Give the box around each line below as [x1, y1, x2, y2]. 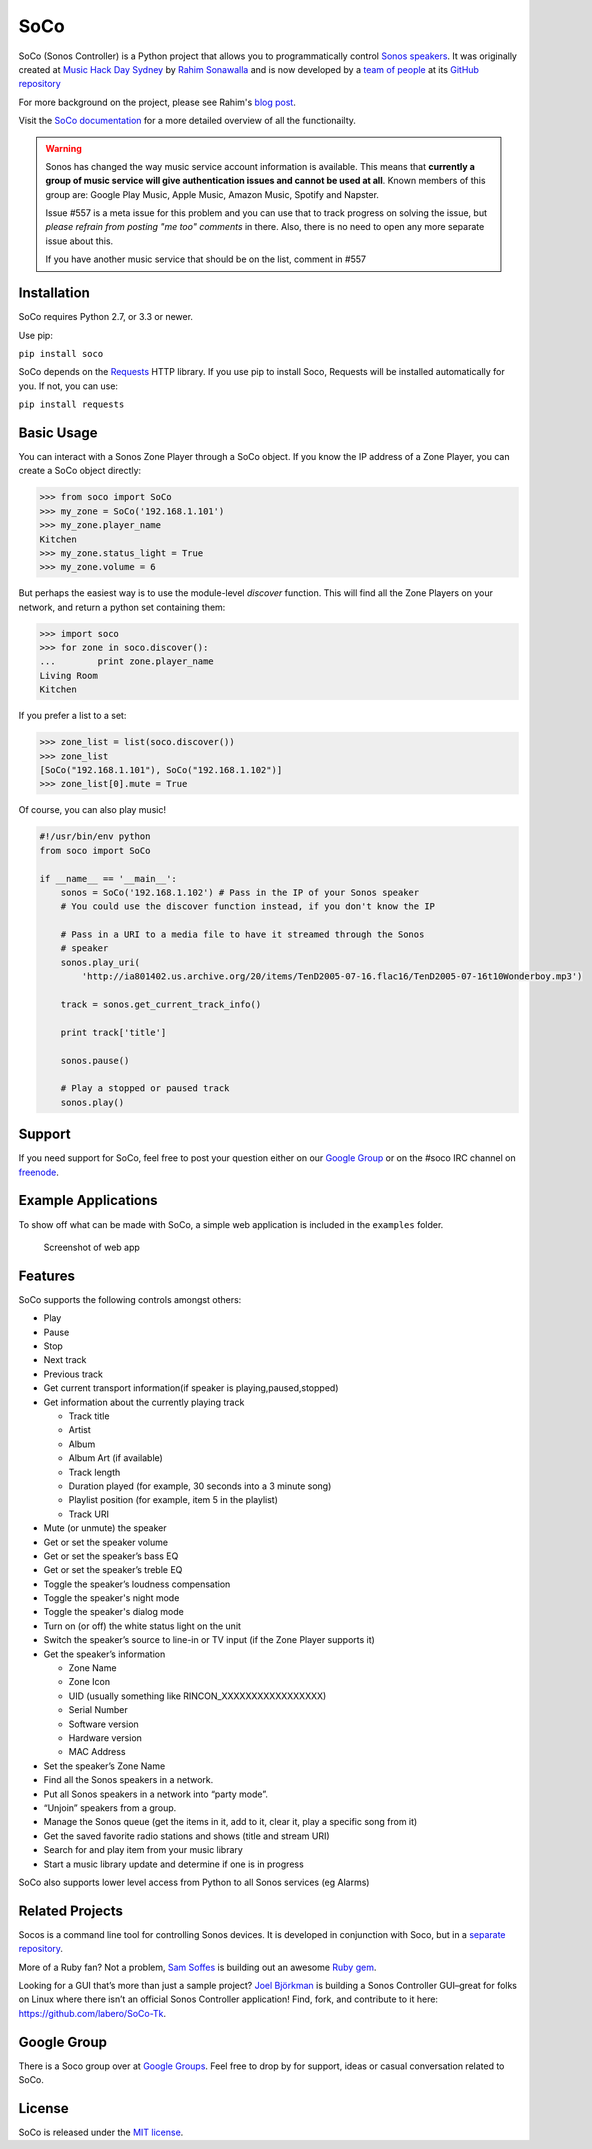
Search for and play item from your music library [43, 1844, 244, 1856]
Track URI [68, 1508, 110, 1520]
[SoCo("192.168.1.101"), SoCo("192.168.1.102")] [39, 765, 283, 775]
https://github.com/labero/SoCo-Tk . [18, 2007, 167, 2019]
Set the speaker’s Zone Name [43, 1760, 166, 1772]
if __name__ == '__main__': [39, 873, 177, 884]
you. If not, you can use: [18, 380, 119, 392]
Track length [68, 1466, 121, 1478]
